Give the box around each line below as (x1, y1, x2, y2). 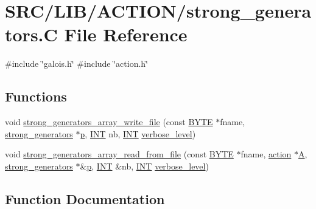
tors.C (5, 22, 58, 47)
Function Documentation (5, 189, 165, 208)
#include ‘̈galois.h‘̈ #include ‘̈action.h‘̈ (5, 57, 149, 70)
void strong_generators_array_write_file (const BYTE (5, 115, 213, 128)
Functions (5, 87, 67, 106)
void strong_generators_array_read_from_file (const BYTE (5, 148, 234, 160)
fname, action (241, 148, 292, 160)
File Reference (64, 22, 188, 47)
